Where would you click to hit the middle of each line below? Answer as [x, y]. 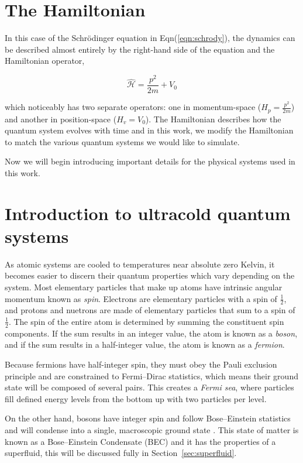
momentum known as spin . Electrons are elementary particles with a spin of [141, 298]
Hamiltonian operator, [45, 61]
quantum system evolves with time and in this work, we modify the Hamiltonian [149, 130]
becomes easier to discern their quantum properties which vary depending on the [150, 275]
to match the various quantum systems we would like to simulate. [122, 141]
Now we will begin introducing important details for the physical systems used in [150, 161]
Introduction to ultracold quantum [148, 213]
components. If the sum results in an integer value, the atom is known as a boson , [151, 333]
